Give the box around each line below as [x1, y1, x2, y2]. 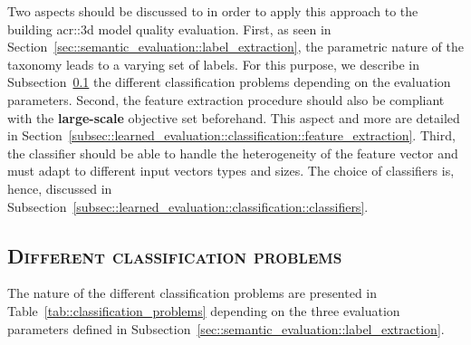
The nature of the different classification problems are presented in [7, 283, 378, 302]
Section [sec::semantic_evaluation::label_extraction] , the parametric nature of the [7, 37, 464, 56]
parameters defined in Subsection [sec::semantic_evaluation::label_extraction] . [7, 319, 445, 338]
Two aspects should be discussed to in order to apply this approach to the [7, 2, 418, 20]
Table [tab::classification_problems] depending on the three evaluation [7, 301, 400, 320]
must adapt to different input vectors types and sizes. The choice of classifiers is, [7, 161, 455, 180]
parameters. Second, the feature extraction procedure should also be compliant [7, 90, 445, 109]
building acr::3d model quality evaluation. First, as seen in [7, 19, 332, 38]
